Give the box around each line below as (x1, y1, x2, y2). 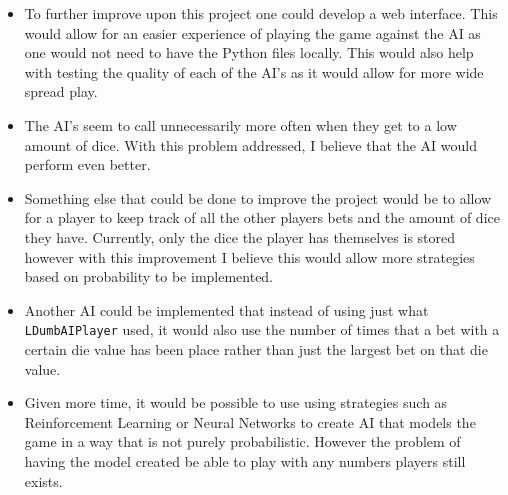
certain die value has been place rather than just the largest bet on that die (24, 338, 488, 359)
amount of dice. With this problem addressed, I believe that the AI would (24, 134, 477, 155)
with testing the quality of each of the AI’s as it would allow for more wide (24, 61, 484, 82)
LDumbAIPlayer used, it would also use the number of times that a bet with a (24, 319, 500, 340)
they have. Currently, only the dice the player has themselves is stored (24, 226, 456, 247)
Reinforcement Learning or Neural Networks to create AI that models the (24, 411, 476, 432)
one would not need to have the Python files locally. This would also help (24, 42, 474, 63)
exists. (24, 470, 63, 491)
